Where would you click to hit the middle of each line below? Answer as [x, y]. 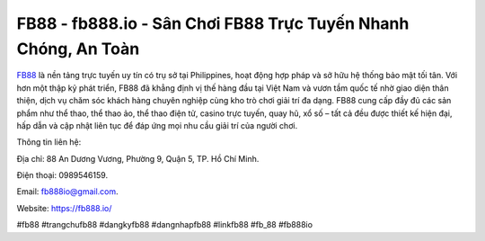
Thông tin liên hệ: [49, 142]
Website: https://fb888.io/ [64, 208]
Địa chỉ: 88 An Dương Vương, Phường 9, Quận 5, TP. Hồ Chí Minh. [138, 158]
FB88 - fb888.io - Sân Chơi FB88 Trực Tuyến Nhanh [213, 23]
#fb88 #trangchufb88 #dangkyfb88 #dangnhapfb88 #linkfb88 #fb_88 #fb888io [165, 225]
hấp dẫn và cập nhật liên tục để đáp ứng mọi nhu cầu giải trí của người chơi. [157, 125]
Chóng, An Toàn [78, 49]
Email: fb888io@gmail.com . [67, 192]
